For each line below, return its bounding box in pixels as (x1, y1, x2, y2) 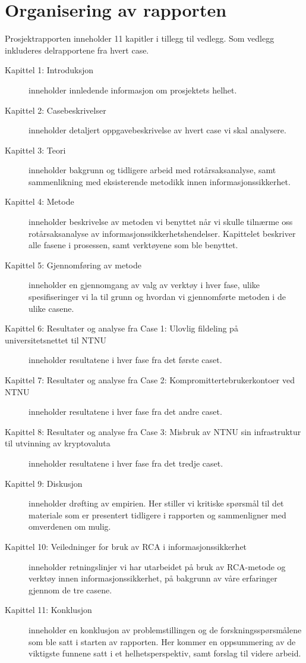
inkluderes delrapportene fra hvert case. (5, 43, 149, 56)
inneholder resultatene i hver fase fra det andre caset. (29, 405, 222, 418)
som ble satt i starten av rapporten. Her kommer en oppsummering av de (29, 635, 296, 648)
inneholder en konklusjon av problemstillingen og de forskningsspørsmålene (29, 623, 302, 636)
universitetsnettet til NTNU (5, 333, 106, 346)
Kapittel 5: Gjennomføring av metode (5, 258, 141, 271)
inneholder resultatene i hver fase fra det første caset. (29, 354, 222, 366)
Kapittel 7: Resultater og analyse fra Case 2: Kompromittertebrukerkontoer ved (5, 374, 295, 386)
